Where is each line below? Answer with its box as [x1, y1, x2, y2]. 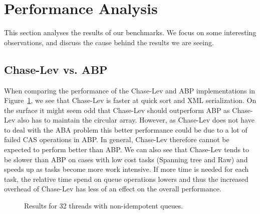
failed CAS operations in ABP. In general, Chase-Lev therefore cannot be [4, 134, 229, 145]
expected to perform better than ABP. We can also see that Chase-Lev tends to [4, 144, 249, 155]
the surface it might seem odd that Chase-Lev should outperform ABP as [4, 104, 230, 115]
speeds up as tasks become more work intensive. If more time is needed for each [4, 164, 249, 174]
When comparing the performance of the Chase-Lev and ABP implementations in [4, 85, 255, 95]
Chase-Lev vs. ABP [4, 61, 108, 77]
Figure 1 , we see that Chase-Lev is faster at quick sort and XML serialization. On [4, 95, 256, 105]
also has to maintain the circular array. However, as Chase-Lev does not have [18, 115, 254, 125]
